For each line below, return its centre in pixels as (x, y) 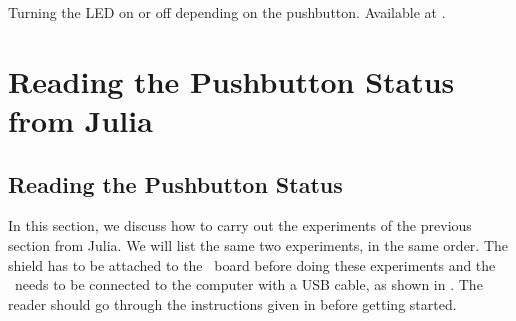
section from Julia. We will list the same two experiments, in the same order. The (258, 244)
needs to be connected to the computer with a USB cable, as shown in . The (248, 284)
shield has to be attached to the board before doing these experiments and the (252, 264)
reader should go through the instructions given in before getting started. (232, 303)
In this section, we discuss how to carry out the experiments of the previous (240, 225)
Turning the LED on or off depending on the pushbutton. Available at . (227, 12)
